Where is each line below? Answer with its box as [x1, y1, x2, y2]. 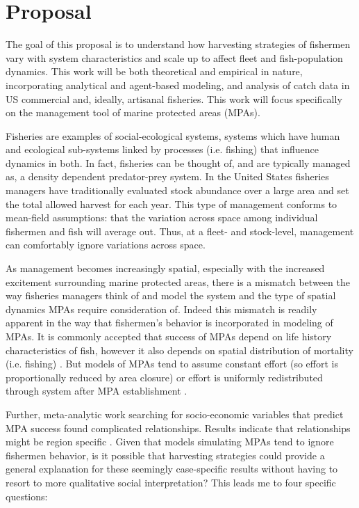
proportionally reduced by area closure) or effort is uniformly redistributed [6, 370, 323, 384]
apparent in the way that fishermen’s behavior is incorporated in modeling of [6, 315, 333, 330]
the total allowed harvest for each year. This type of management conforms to [6, 196, 337, 211]
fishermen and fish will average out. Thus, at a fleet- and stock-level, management [6, 223, 354, 238]
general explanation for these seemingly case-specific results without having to [6, 461, 338, 476]
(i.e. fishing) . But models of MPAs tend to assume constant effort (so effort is [6, 356, 338, 371]
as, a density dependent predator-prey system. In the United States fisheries [6, 169, 329, 184]
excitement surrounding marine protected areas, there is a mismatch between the [6, 274, 350, 289]
